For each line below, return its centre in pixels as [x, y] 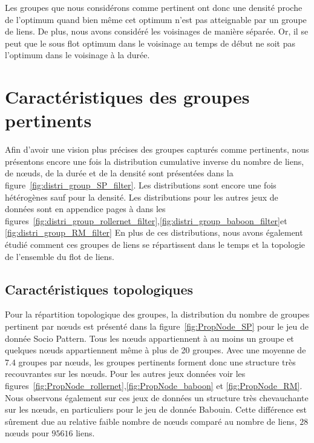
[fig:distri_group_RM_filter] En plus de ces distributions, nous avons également [154, 232]
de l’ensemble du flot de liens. [60, 256]
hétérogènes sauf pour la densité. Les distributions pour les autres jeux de [142, 197]
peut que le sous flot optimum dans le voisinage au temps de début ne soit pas [150, 43]
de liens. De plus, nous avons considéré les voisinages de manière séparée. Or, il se [157, 31]
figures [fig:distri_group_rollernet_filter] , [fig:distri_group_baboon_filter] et [146, 220]
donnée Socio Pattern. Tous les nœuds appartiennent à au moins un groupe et [149, 338]
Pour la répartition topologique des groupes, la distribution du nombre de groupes [157, 314]
